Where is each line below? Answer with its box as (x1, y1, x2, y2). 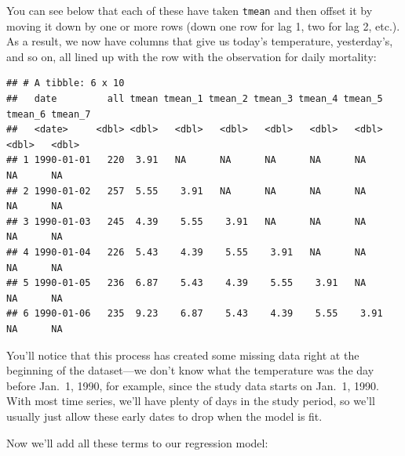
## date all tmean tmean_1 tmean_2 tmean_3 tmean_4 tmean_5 (6, 93, 383, 105)
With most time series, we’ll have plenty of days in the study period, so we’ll (6, 393, 375, 409)
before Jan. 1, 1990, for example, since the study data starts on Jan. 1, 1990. (6, 377, 379, 393)
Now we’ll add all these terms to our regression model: (6, 434, 268, 451)
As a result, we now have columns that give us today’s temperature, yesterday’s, (6, 33, 393, 49)
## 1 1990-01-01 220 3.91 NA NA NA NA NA (6, 154, 367, 166)
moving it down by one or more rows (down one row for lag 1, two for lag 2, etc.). (6, 17, 400, 34)
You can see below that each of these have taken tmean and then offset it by (6, 2, 373, 18)
